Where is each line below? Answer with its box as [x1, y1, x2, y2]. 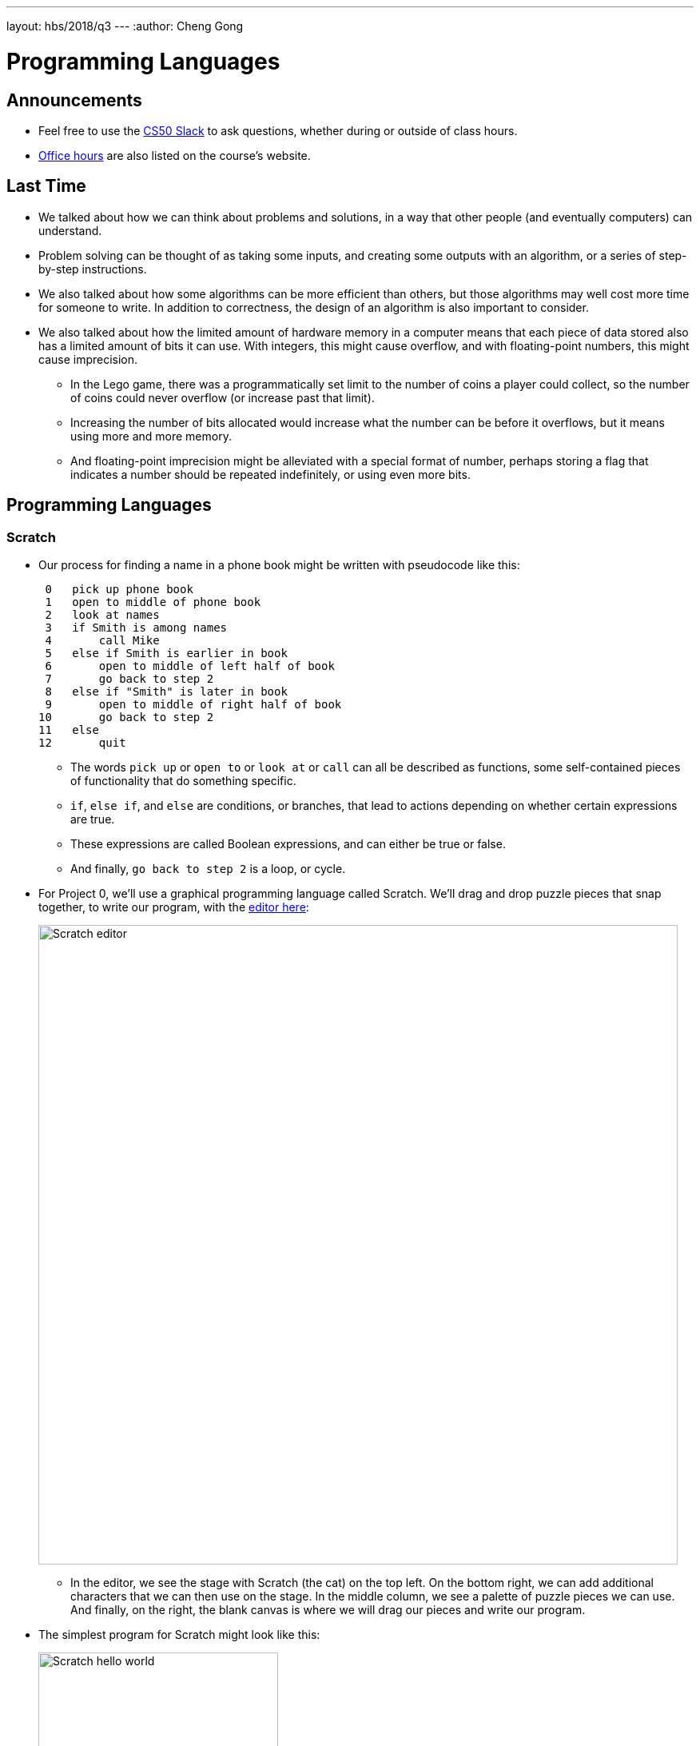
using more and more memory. [70, 429, 232, 443]
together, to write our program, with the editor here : [38, 899, 309, 914]
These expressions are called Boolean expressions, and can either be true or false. [70, 836, 506, 851]
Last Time [6, 176, 86, 197]
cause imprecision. [38, 352, 138, 366]
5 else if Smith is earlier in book [45, 646, 288, 660]
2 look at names [45, 608, 160, 621]
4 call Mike [45, 633, 160, 647]
